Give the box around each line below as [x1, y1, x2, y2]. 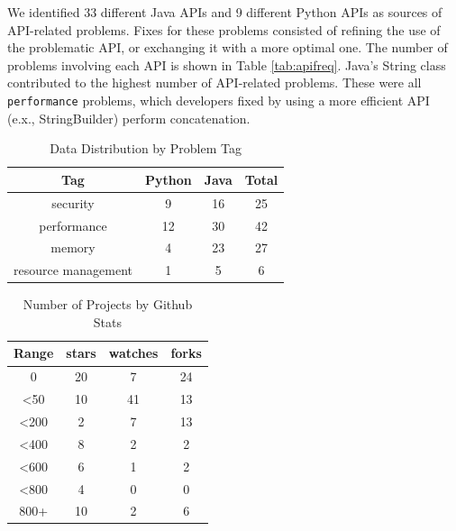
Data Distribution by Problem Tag [50, 139, 242, 158]
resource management [14, 261, 132, 279]
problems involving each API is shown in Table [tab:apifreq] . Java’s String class [7, 55, 446, 74]
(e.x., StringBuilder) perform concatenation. [7, 108, 251, 127]
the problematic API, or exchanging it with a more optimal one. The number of [7, 38, 448, 57]
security [51, 193, 95, 212]
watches [108, 343, 159, 362]
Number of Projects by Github [23, 295, 193, 314]
